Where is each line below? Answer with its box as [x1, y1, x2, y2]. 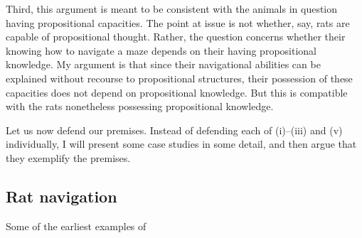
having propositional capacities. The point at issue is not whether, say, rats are [6, 15, 350, 30]
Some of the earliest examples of [6, 218, 147, 233]
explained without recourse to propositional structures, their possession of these [6, 70, 353, 85]
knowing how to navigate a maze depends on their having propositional [6, 43, 316, 58]
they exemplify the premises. [6, 150, 131, 165]
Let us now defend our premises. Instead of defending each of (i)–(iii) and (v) [6, 122, 343, 137]
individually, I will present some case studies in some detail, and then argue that [6, 136, 357, 151]
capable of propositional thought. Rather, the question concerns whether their [6, 29, 346, 44]
